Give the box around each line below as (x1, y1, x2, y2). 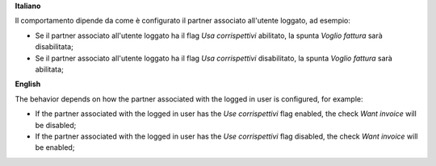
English (15, 79, 41, 89)
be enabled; (35, 143, 75, 152)
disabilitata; (35, 42, 74, 52)
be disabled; (35, 120, 77, 130)
